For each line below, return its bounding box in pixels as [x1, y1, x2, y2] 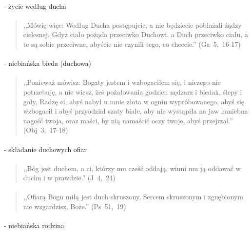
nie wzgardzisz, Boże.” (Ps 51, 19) [23, 201, 126, 212]
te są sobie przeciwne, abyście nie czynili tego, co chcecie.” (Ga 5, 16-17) [23, 39, 241, 49]
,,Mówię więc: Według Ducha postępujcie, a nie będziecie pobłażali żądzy [23, 19, 242, 30]
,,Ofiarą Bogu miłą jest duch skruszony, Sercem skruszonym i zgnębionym [23, 192, 243, 202]
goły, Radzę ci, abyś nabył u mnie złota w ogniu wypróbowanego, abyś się [23, 96, 245, 106]
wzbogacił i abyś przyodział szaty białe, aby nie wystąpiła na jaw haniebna [23, 106, 248, 116]
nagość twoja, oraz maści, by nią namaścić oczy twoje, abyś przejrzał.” [23, 115, 233, 125]
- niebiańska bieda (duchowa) [4, 58, 91, 68]
